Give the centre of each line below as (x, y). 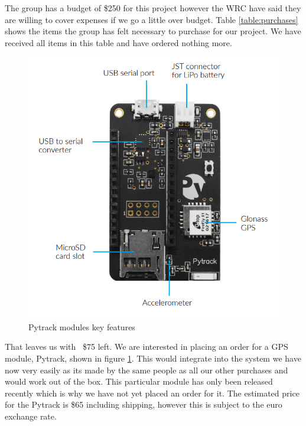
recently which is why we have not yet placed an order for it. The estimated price (152, 393)
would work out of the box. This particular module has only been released (139, 381)
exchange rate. (31, 416)
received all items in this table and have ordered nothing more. (118, 42)
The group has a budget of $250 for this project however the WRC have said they (153, 8)
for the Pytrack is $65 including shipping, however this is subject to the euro (144, 404)
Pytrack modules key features (82, 326)
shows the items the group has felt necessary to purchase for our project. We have (153, 31)
